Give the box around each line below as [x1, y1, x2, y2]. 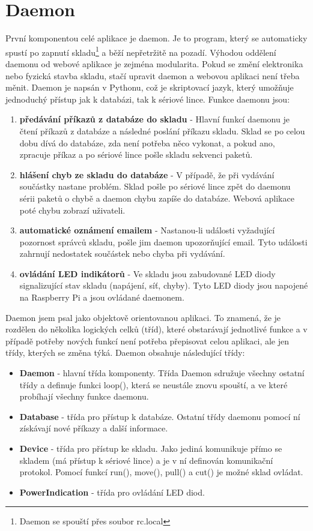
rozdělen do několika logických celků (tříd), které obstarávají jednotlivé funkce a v [5, 323, 308, 335]
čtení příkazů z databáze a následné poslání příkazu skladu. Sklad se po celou [19, 124, 305, 137]
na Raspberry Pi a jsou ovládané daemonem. [19, 291, 184, 304]
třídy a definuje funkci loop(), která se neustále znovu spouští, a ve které [19, 378, 288, 391]
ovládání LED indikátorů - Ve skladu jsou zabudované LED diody [19, 267, 276, 280]
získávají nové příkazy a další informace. [19, 422, 168, 434]
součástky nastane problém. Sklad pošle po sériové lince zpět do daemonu [19, 180, 291, 193]
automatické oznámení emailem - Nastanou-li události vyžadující [19, 224, 275, 236]
